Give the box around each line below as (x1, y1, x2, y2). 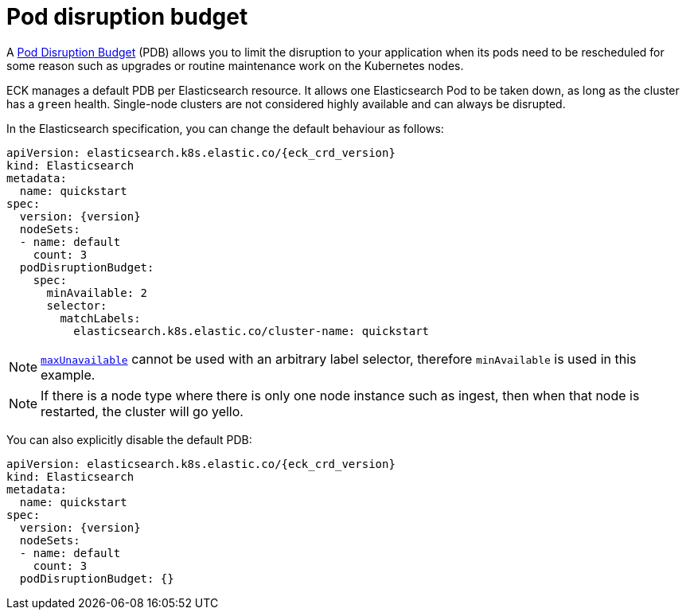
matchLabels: (60, 311, 141, 325)
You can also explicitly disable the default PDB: (6, 432, 252, 446)
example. (41, 366, 95, 383)
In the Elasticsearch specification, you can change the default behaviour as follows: (6, 121, 444, 135)
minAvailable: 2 (46, 286, 148, 299)
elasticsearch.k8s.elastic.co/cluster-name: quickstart (73, 324, 430, 337)
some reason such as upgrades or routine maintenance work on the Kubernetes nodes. (6, 58, 464, 72)
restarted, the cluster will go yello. (41, 403, 244, 419)
